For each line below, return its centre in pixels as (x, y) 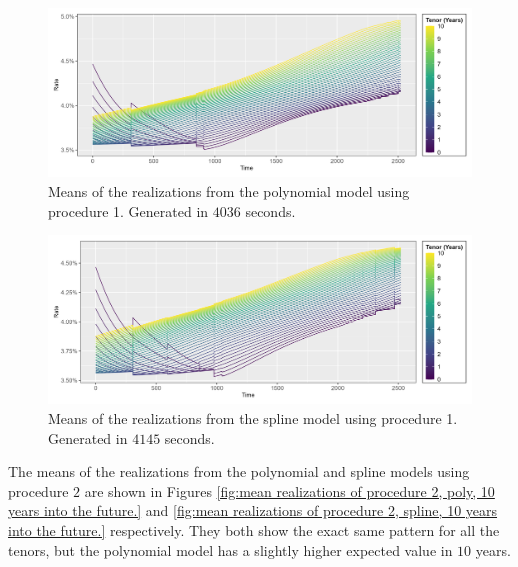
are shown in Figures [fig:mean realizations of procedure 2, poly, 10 (289, 490)
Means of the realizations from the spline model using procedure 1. (253, 418)
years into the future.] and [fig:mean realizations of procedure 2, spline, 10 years (253, 510)
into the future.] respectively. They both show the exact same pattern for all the (254, 530)
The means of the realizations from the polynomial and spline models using (239, 471)
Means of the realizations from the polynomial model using (229, 190)
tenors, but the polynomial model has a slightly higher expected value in (230, 549)
